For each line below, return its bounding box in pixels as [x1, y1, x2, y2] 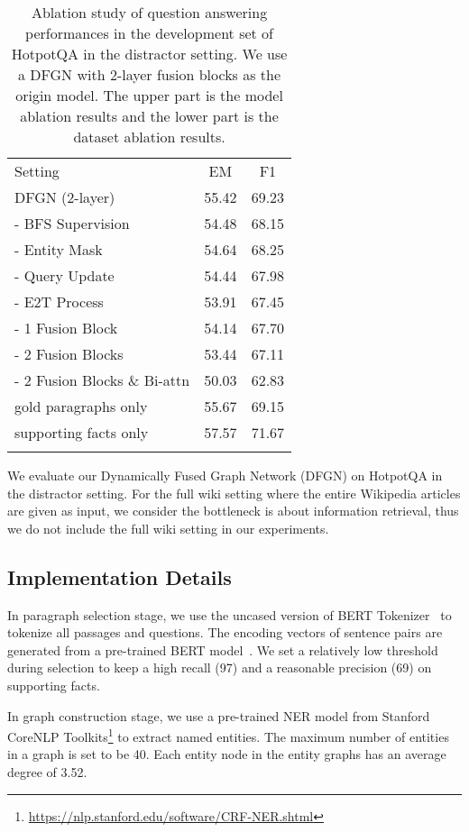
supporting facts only [14, 422, 149, 443]
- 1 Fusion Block [14, 317, 118, 338]
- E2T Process [14, 291, 104, 312]
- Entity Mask [14, 239, 103, 260]
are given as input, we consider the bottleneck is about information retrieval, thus [7, 501, 459, 520]
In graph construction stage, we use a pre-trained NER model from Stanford [7, 706, 430, 725]
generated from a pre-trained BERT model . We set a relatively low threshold [7, 640, 438, 659]
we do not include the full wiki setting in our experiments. [7, 518, 329, 537]
